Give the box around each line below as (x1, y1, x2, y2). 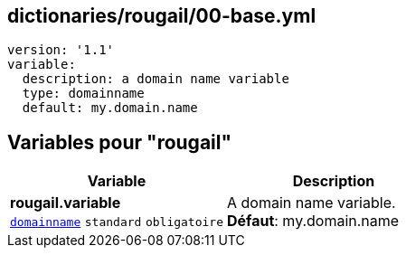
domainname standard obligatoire (10, 215, 223, 230)
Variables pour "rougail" (7, 130, 232, 154)
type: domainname (22, 86, 145, 101)
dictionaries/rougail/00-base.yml (7, 5, 316, 27)
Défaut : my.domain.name (227, 212, 400, 231)
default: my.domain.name (22, 100, 198, 116)
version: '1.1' (7, 42, 115, 58)
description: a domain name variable (22, 71, 289, 87)
